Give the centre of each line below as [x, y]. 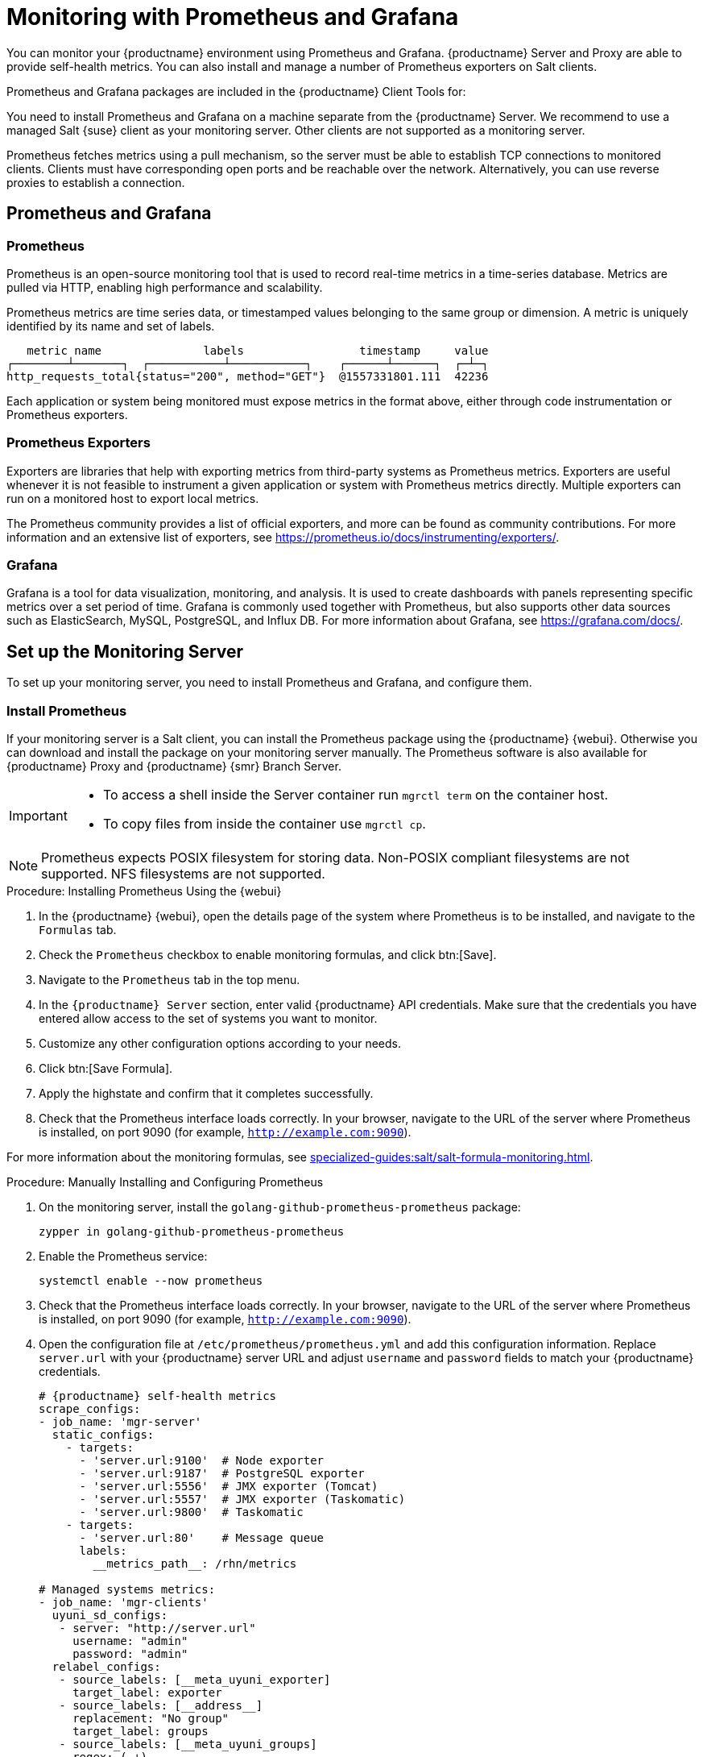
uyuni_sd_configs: [110, 1616]
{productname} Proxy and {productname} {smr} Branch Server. [174, 766]
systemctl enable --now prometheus [151, 1281]
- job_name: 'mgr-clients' [124, 1603]
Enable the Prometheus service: [123, 1256]
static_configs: [103, 1435]
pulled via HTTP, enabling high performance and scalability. [165, 287]
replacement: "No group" [151, 1719]
